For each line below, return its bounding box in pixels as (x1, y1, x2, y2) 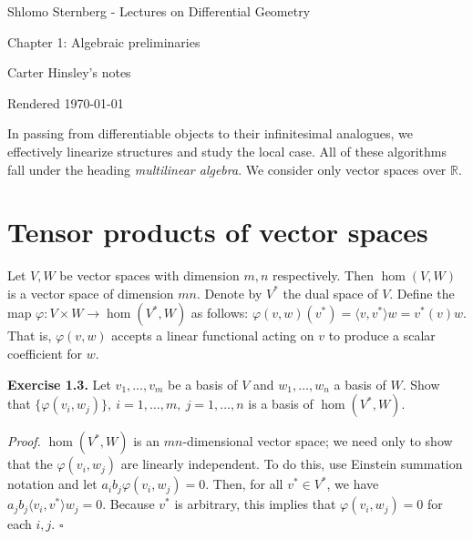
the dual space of (283, 283, 378, 302)
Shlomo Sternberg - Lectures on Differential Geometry (7, 2, 311, 20)
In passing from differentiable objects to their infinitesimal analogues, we (7, 124, 414, 143)
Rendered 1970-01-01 (7, 93, 124, 112)
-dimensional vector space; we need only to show (182, 432, 453, 451)
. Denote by (197, 283, 262, 302)
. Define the (389, 283, 455, 302)
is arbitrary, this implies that (174, 494, 336, 514)
